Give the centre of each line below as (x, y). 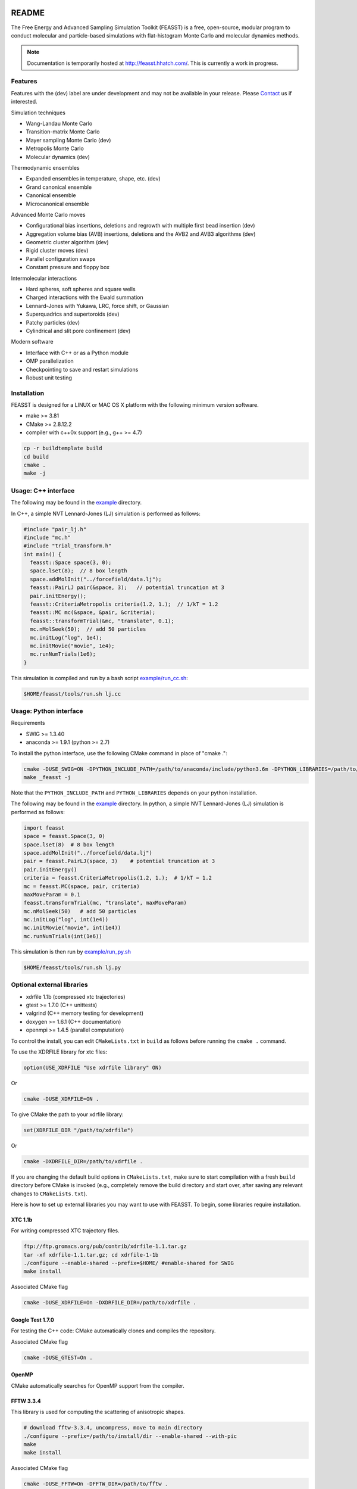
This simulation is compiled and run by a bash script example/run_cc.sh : (100, 678)
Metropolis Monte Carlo (55, 148)
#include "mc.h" (47, 537)
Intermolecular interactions (44, 278)
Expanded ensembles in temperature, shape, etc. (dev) (93, 179)
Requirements (28, 723)
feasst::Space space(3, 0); (71, 563)
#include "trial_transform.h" (68, 546)
